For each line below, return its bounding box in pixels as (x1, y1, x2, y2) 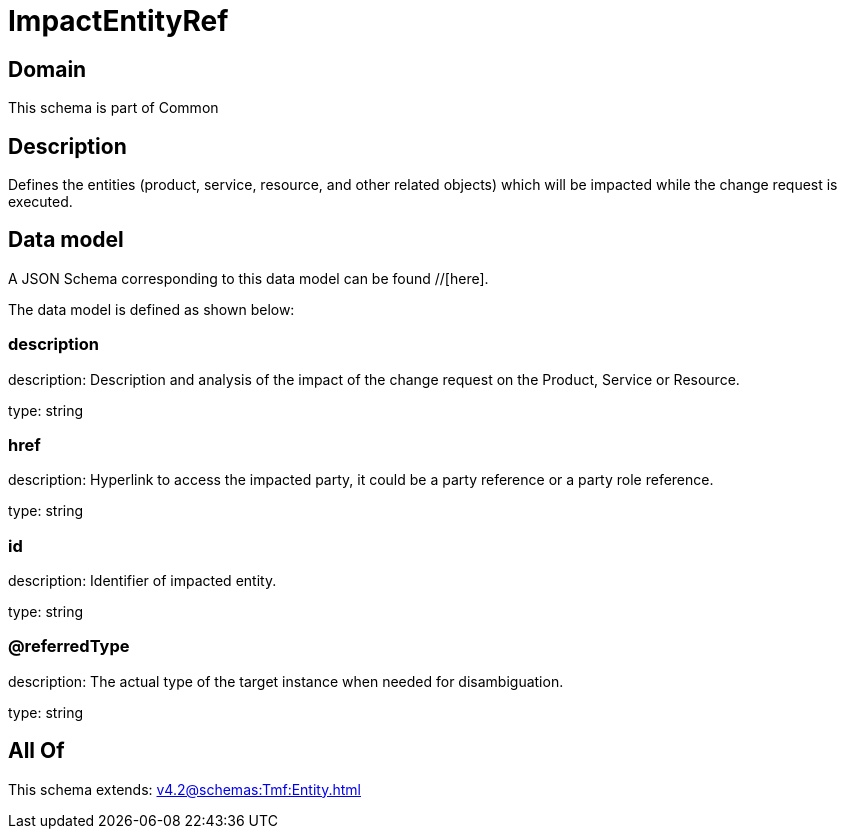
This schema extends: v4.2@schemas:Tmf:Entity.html (8, 780, 361, 798)
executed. (8, 193, 73, 211)
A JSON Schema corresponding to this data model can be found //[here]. (8, 269, 489, 287)
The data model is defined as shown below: (8, 300, 295, 318)
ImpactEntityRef (8, 4, 229, 38)
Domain (8, 56, 87, 82)
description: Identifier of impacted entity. (8, 572, 277, 590)
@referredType (8, 636, 130, 657)
